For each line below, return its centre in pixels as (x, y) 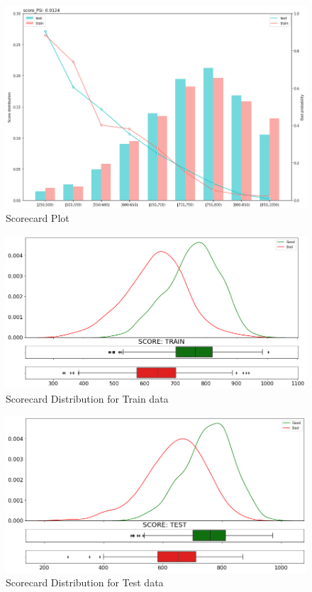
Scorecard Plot (38, 218)
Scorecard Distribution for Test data (85, 582)
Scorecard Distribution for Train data (87, 399)
